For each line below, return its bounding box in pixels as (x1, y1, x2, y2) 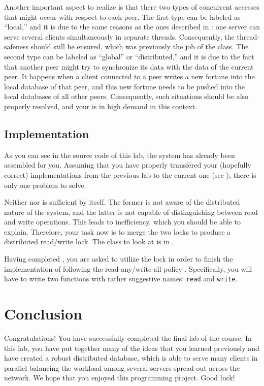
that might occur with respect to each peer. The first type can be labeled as (4, 11, 241, 22)
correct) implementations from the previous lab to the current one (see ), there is (4, 169, 256, 180)
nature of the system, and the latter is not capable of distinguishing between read (4, 206, 258, 217)
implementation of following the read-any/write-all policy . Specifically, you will (4, 263, 252, 274)
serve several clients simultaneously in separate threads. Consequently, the (4, 31, 235, 42)
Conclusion (4, 303, 83, 324)
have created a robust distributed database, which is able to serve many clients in (4, 352, 258, 363)
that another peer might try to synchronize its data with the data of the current (4, 61, 254, 72)
